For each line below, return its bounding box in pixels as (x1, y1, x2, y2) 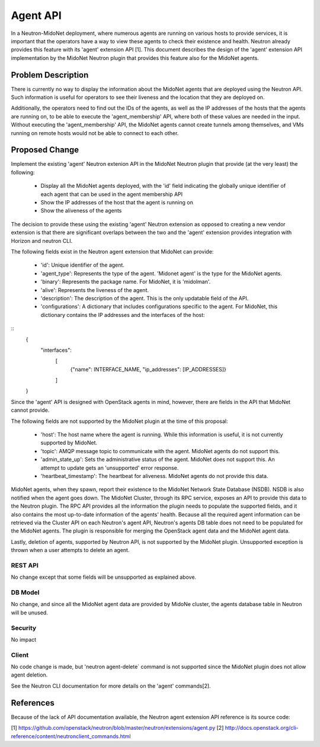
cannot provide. (11, 406, 50, 414)
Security (11, 624, 37, 632)
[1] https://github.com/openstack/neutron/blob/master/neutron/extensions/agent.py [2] (11, 724, 224, 732)
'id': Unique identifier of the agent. (40, 261, 124, 269)
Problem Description (11, 70, 89, 80)
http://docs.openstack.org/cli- (225, 724, 299, 732)
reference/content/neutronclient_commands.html (11, 732, 131, 740)
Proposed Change (11, 145, 79, 155)
